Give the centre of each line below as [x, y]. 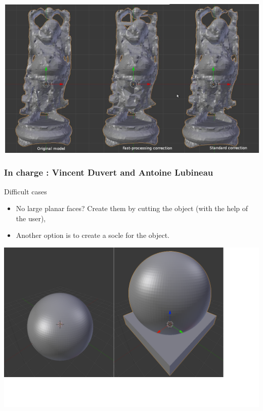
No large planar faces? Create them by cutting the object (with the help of [132, 208]
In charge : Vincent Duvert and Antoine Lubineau [109, 172]
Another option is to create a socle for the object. [93, 235]
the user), [31, 218]
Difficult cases [26, 191]
